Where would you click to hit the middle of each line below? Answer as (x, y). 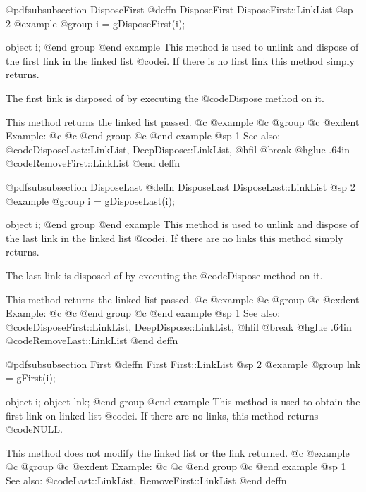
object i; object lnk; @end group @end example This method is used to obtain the (183, 402)
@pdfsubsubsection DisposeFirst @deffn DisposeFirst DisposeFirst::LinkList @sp (179, 9)
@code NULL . (34, 429)
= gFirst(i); (31, 378)
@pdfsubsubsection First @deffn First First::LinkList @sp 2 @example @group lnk (183, 364)
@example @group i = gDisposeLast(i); (90, 200)
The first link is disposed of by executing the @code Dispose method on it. (165, 97)
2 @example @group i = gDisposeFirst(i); (96, 23)
